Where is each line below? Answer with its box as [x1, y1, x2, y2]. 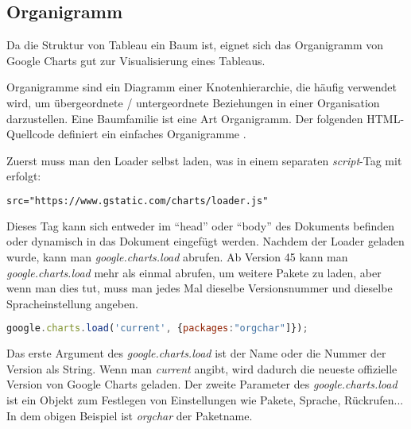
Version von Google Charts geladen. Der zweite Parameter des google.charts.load [6, 376, 397, 392]
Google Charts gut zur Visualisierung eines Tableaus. [6, 52, 266, 68]
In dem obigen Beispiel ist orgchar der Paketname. [6, 407, 253, 423]
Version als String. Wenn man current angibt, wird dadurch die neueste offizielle [6, 360, 397, 377]
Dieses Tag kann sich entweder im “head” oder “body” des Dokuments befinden [6, 217, 395, 234]
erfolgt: [6, 168, 41, 184]
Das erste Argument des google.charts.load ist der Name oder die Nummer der [6, 345, 386, 361]
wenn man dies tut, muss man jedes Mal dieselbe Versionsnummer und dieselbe [6, 280, 393, 296]
